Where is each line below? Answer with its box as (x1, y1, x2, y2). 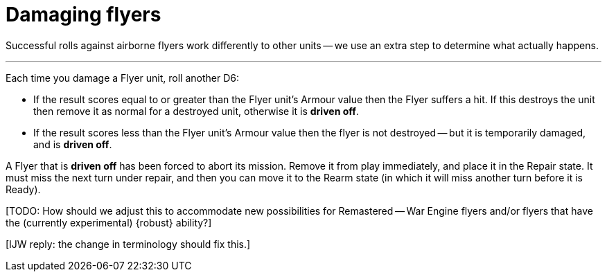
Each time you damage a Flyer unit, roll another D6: (6, 71, 239, 84)
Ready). (6, 183, 41, 195)
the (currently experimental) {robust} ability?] (6, 216, 212, 229)
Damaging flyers (6, 3, 161, 26)
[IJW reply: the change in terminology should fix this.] (6, 238, 251, 250)
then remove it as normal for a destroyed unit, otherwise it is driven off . (33, 105, 359, 117)
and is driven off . (33, 138, 112, 150)
